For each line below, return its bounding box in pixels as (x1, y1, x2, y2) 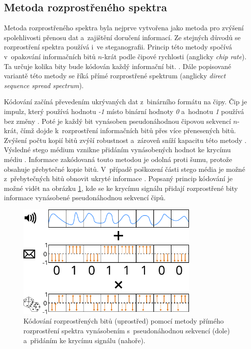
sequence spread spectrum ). (4, 80, 84, 90)
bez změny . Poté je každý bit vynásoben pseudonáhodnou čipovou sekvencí (4, 116, 231, 126)
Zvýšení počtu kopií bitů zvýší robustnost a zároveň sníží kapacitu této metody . (4, 135, 247, 145)
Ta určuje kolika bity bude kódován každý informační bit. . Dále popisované (4, 61, 231, 71)
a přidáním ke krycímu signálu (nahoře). (23, 335, 146, 345)
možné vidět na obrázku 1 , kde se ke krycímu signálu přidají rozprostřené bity (4, 183, 238, 193)
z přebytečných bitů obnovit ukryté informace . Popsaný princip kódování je (4, 173, 233, 184)
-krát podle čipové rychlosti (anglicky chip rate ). (102, 51, 247, 61)
